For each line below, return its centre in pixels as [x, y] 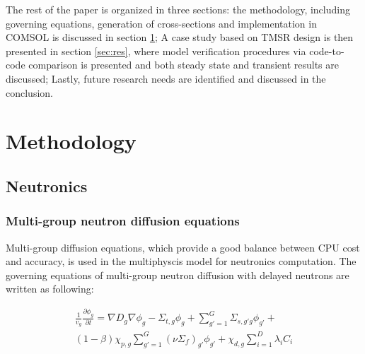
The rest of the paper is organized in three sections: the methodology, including [178, 9]
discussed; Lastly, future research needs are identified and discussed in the [166, 78]
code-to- [327, 51]
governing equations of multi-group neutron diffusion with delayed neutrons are [178, 275]
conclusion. [29, 92]
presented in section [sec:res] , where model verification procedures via [156, 51]
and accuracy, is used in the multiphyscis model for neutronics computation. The [181, 261]
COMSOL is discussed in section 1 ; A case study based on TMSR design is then [180, 37]
